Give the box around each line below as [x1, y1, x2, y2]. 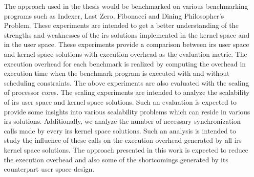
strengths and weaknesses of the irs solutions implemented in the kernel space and [4, 29, 250, 40]
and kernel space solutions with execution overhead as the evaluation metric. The [4, 48, 247, 59]
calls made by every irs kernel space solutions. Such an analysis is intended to [4, 125, 236, 135]
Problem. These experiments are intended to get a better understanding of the [4, 20, 239, 30]
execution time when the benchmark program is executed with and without [4, 68, 230, 78]
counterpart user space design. [4, 164, 95, 174]
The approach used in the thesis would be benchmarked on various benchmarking [4, 1, 248, 11]
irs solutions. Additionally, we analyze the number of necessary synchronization [4, 116, 241, 126]
